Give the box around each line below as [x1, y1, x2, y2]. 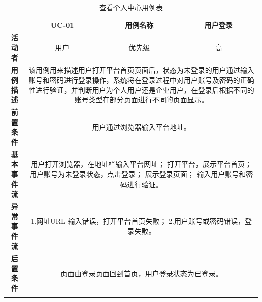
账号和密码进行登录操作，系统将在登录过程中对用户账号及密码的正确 [28, 75, 254, 85]
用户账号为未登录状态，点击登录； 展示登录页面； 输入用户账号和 [30, 168, 246, 179]
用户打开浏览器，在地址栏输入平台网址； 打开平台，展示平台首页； [31, 159, 252, 169]
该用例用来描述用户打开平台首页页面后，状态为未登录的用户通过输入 [28, 65, 254, 75]
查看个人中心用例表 [99, 2, 163, 12]
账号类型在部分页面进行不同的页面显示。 [74, 94, 209, 105]
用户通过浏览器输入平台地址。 [92, 122, 191, 132]
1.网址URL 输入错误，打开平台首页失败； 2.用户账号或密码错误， [31, 216, 245, 226]
